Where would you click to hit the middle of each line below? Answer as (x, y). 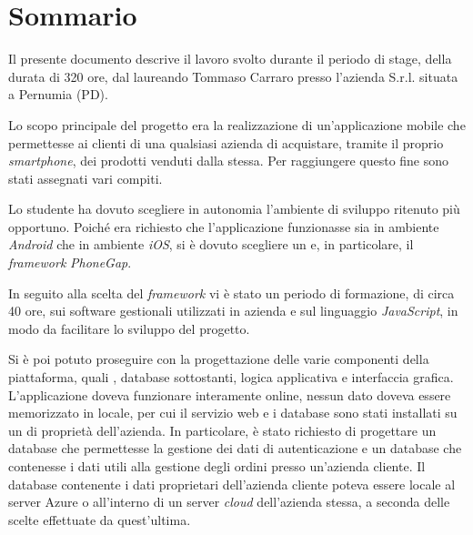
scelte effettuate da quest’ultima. (100, 519)
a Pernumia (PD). (58, 94)
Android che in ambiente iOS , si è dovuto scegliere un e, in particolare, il (211, 244)
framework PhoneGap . (70, 262)
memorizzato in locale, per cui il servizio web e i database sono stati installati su (233, 413)
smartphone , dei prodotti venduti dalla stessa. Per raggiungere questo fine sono (229, 161)
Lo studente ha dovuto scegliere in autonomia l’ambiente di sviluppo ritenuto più (234, 209)
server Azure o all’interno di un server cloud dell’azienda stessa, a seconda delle (229, 502)
